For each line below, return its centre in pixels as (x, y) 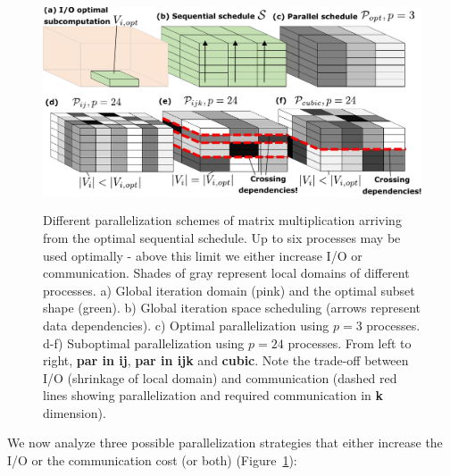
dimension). (75, 412)
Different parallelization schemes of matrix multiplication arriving (222, 220)
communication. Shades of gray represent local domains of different (226, 273)
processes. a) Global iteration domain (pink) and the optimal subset (229, 290)
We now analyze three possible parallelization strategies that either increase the (225, 443)
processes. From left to (350, 342)
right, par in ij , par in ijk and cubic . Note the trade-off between (226, 360)
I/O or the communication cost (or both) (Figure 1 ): (152, 460)
